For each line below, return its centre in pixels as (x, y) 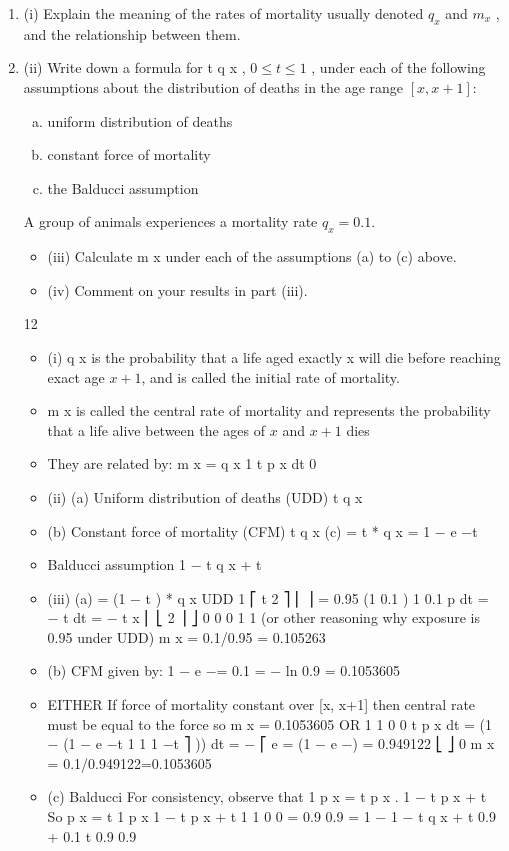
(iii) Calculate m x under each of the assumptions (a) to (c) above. (252, 256)
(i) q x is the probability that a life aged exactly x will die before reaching (274, 356)
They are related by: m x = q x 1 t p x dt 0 (182, 463)
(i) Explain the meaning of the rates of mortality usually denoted (223, 13)
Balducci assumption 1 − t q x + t (154, 564)
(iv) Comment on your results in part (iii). (177, 289)
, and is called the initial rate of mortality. (270, 376)
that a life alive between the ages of (156, 429)
